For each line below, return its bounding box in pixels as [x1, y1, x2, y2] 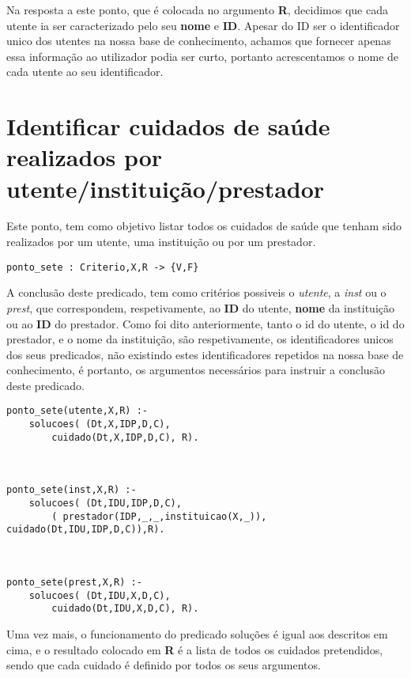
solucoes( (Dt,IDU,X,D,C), [28, 589, 171, 601]
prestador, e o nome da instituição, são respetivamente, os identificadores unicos [6, 331, 394, 347]
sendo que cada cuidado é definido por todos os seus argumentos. [6, 657, 321, 673]
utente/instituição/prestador [6, 172, 325, 204]
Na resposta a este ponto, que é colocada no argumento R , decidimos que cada [6, 2, 388, 17]
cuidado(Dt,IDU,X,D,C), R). [51, 603, 199, 615]
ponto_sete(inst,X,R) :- [6, 484, 137, 496]
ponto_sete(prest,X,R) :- [6, 577, 142, 588]
